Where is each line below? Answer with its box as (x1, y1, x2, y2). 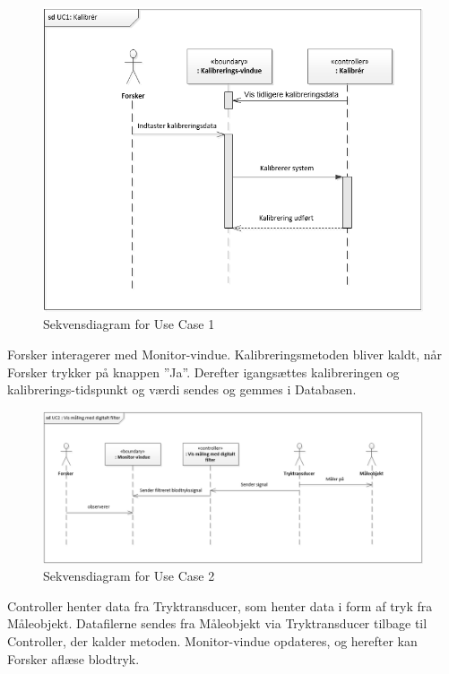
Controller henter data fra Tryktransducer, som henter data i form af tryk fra (7, 596, 433, 615)
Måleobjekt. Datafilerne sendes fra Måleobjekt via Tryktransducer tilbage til (7, 614, 427, 633)
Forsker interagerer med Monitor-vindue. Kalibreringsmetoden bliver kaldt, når (7, 344, 442, 363)
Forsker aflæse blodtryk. (7, 649, 140, 668)
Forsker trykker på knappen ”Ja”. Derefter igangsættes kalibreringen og (7, 362, 400, 381)
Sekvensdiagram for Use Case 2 (43, 566, 215, 585)
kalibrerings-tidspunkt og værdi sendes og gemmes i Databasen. (7, 380, 357, 399)
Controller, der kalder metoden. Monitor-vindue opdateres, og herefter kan (7, 631, 418, 650)
